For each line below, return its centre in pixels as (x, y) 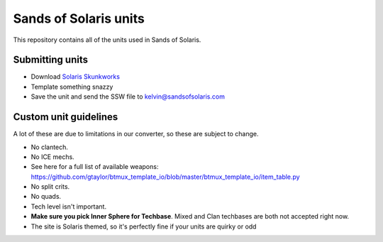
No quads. (46, 197)
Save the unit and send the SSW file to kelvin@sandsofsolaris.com (128, 97)
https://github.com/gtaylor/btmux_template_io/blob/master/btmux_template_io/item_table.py (166, 177)
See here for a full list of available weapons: (95, 167)
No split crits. (50, 187)
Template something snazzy (72, 87)
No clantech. (50, 147)
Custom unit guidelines (66, 117)
